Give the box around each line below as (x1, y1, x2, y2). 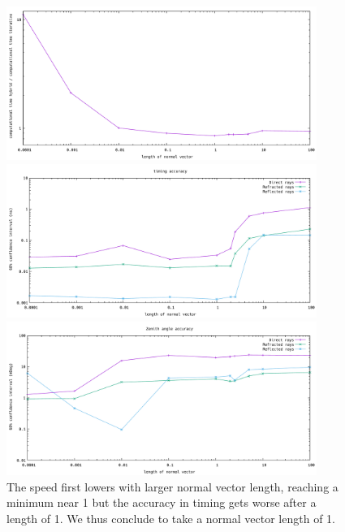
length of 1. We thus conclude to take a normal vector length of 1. (6, 509, 335, 526)
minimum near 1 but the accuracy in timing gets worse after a (6, 494, 317, 511)
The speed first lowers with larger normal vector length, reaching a (6, 478, 339, 495)
